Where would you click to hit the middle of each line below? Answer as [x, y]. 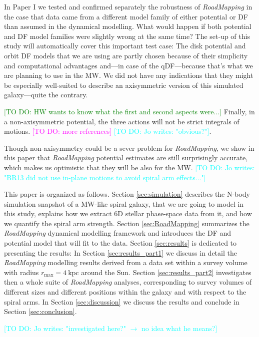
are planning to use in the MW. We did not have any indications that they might [129, 75]
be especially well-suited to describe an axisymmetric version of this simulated [124, 85]
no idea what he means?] [179, 328]
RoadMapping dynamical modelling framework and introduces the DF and [118, 233]
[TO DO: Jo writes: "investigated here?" [65, 328]
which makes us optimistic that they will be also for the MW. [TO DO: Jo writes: [129, 167]
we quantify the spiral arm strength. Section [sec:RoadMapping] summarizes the [127, 223]
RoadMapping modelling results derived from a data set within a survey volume [126, 262]
